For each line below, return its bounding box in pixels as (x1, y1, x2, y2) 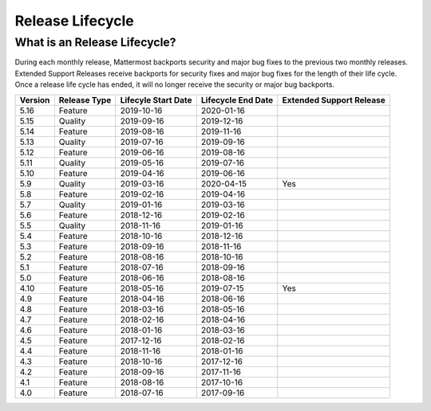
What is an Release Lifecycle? (14, 35, 176, 49)
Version (19, 94, 50, 105)
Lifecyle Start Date (120, 94, 192, 105)
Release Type (58, 94, 112, 105)
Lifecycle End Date (200, 94, 274, 105)
